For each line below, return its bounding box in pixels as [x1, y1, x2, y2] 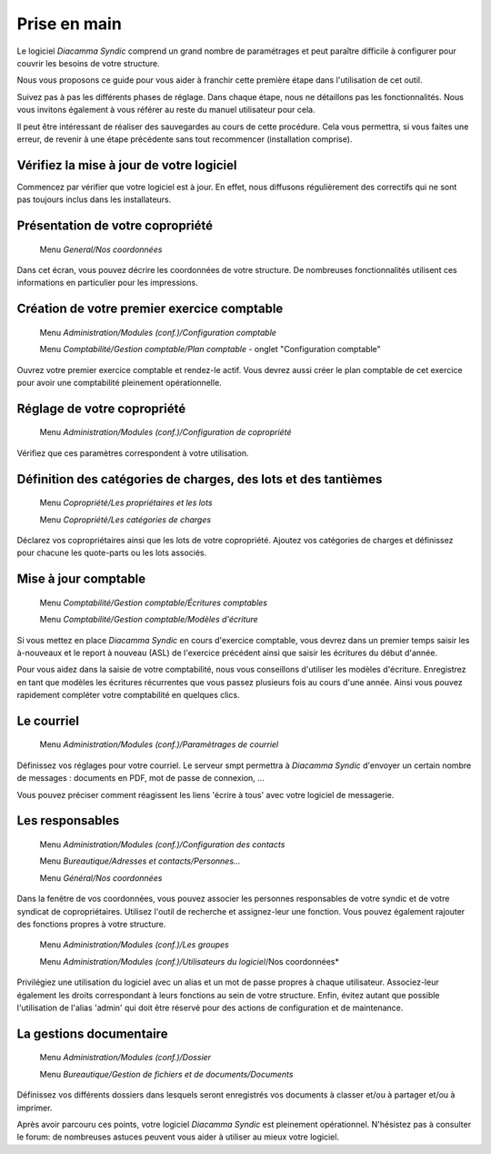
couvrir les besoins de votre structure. [16, 57, 160, 68]
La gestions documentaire [16, 1026, 168, 1041]
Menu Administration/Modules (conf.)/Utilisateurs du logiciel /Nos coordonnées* [39, 956, 340, 967]
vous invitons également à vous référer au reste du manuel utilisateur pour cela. [16, 105, 316, 116]
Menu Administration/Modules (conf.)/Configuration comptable [39, 327, 277, 338]
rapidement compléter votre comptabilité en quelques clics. [16, 690, 240, 701]
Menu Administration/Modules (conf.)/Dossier [39, 1052, 212, 1063]
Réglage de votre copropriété [16, 400, 186, 416]
